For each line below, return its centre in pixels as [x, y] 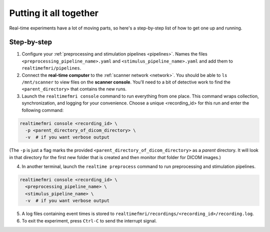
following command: [43, 110]
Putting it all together [54, 13]
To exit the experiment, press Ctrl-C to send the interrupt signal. [89, 220]
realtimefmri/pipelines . [51, 68]
